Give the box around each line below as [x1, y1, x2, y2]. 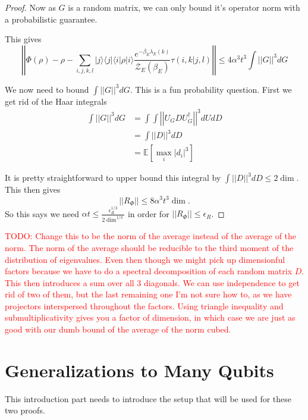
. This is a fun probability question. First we [130, 83, 292, 95]
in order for [127, 207, 169, 220]
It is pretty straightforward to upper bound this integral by [5, 171, 221, 184]
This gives [5, 33, 42, 45]
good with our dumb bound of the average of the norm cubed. [5, 323, 231, 336]
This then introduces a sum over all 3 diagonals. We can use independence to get [5, 276, 300, 289]
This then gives [5, 183, 61, 196]
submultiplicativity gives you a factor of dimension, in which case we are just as [5, 311, 296, 324]
